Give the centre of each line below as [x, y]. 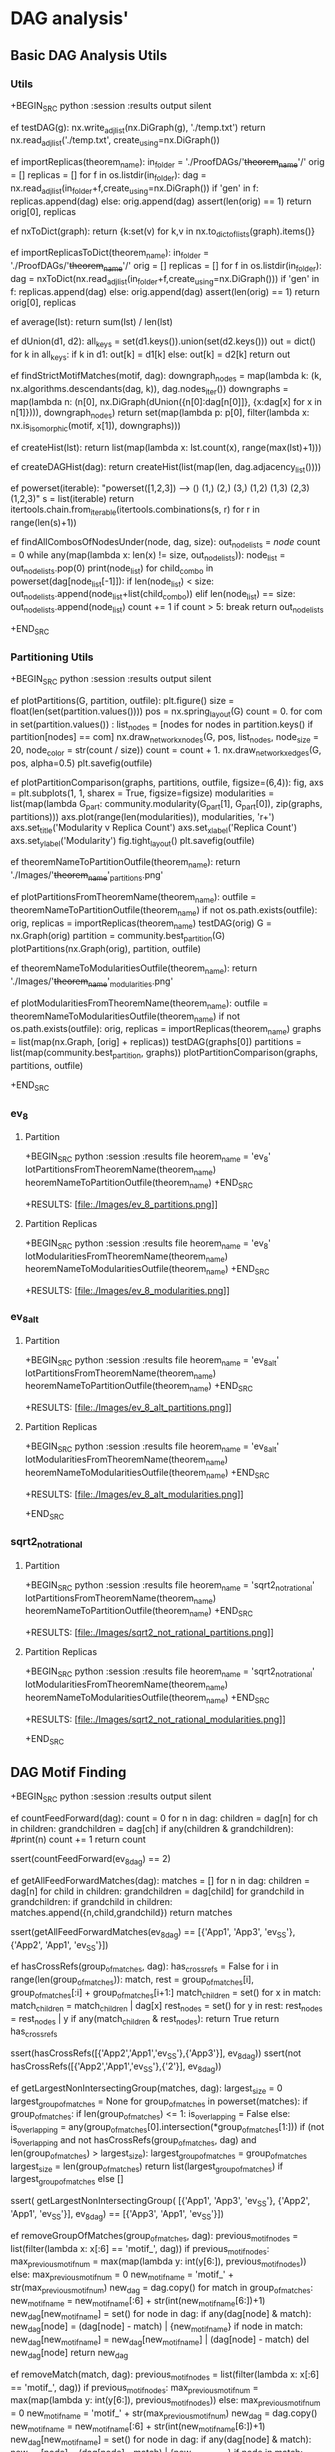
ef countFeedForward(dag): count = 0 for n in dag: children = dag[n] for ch [164, 1818]
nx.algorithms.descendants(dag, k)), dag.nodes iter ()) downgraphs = [149, 390]
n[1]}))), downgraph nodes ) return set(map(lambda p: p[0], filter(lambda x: [160, 414]
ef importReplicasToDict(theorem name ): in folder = [110, 254]
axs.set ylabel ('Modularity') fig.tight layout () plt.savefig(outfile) [132, 841]
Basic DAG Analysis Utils [89, 55]
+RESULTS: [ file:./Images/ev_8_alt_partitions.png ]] [128, 1408]
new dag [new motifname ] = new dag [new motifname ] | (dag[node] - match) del [160, 2340]
